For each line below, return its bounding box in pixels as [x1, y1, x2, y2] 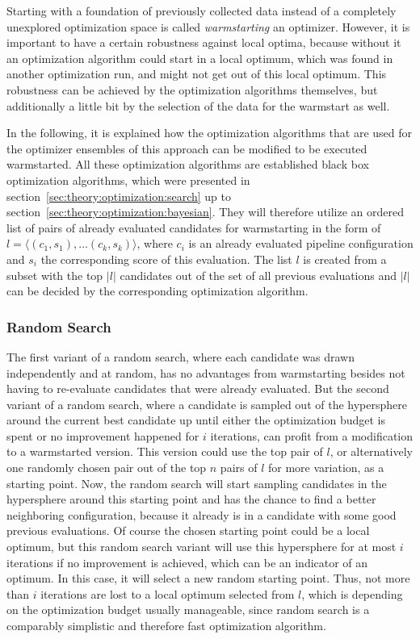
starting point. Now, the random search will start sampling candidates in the [6, 474, 387, 491]
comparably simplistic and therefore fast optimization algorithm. [6, 617, 326, 633]
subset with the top [6, 266, 103, 283]
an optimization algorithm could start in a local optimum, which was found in [6, 49, 393, 66]
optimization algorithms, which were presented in [6, 171, 250, 188]
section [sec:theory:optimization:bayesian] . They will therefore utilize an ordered [6, 203, 405, 220]
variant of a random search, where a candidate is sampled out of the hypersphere [6, 395, 407, 412]
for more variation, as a [267, 459, 384, 476]
